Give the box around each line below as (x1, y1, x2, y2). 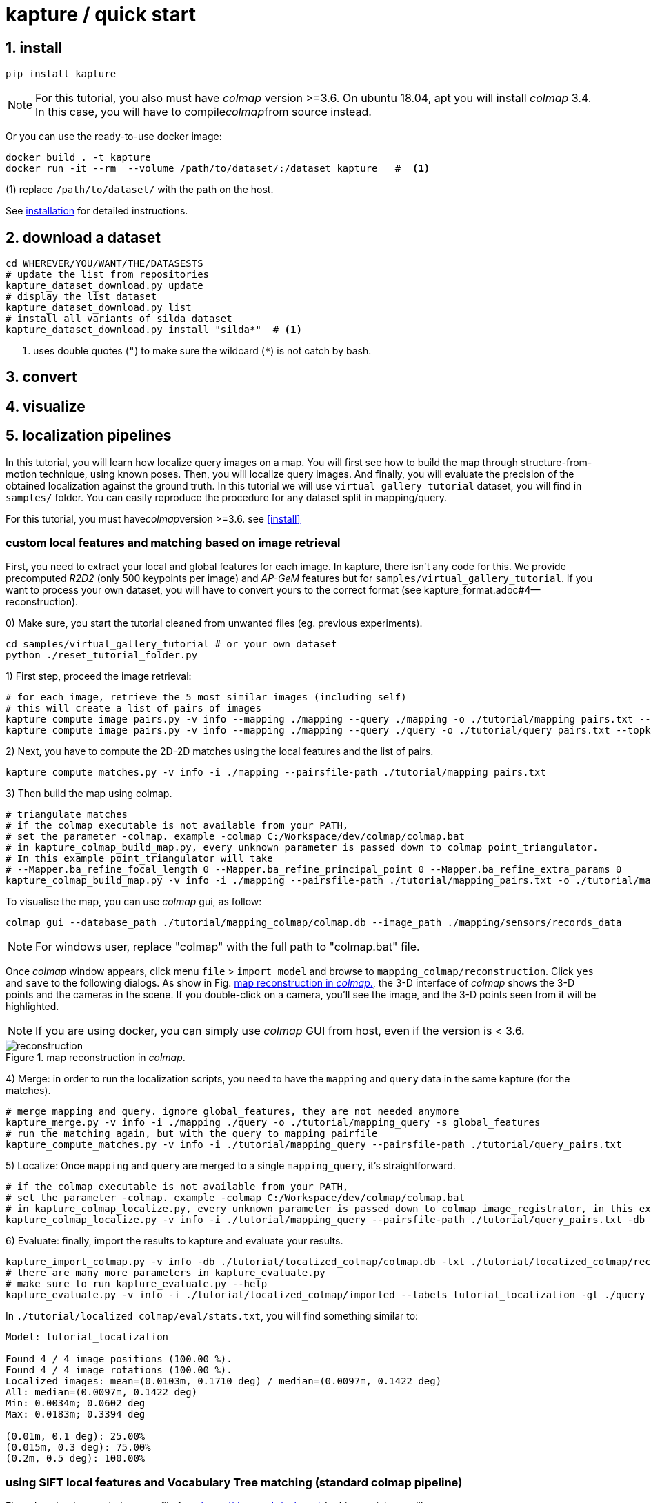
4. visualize (6, 397, 86, 415)
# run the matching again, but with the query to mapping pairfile (6, 1128, 378, 1140)
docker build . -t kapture (6, 152, 151, 163)
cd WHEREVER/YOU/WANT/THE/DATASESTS (6, 258, 203, 270)
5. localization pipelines (6, 427, 172, 445)
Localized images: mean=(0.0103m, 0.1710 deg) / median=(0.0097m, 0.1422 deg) (6, 1375, 442, 1387)
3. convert (6, 368, 77, 386)
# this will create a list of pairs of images (6, 703, 261, 714)
